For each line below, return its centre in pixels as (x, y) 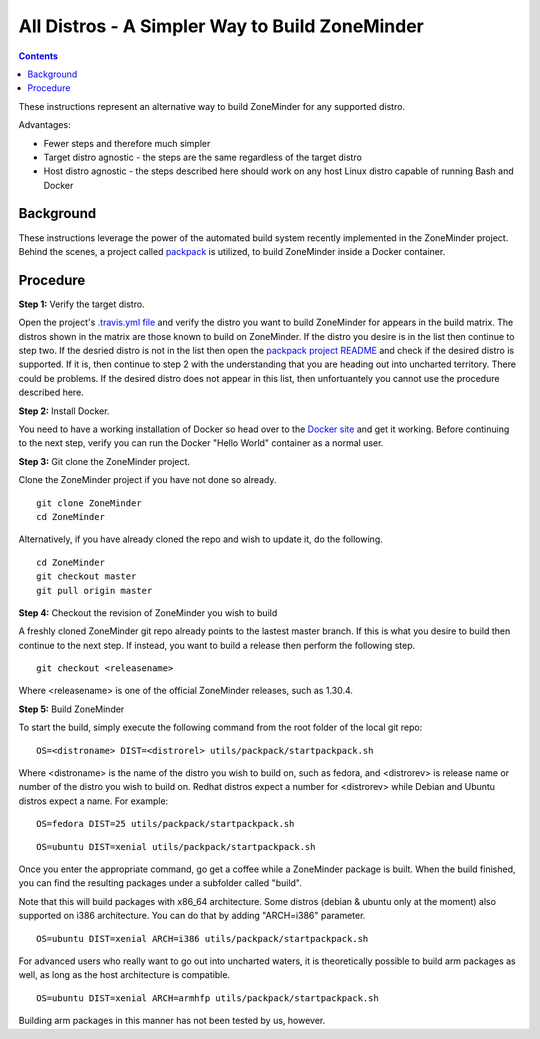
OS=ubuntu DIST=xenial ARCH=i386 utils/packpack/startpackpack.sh (202, 938)
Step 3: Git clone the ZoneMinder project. (104, 461)
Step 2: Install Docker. (64, 411)
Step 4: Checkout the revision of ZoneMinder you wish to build (148, 612)
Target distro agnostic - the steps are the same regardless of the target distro (202, 157)
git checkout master (86, 576)
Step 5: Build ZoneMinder (71, 709)
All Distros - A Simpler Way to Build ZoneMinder (221, 26)
